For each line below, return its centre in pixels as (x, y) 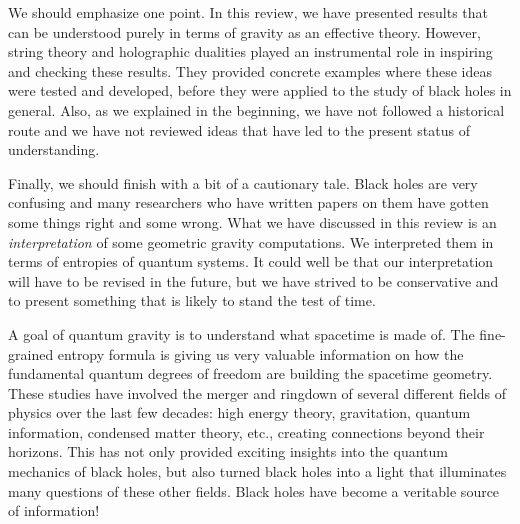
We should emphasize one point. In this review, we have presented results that (248, 12)
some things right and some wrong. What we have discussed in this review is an (252, 221)
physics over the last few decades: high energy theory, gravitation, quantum (239, 412)
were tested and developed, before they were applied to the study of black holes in (260, 90)
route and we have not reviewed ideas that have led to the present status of (239, 129)
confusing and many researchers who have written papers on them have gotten (248, 202)
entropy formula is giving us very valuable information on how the (260, 353)
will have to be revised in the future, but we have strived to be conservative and (253, 280)
